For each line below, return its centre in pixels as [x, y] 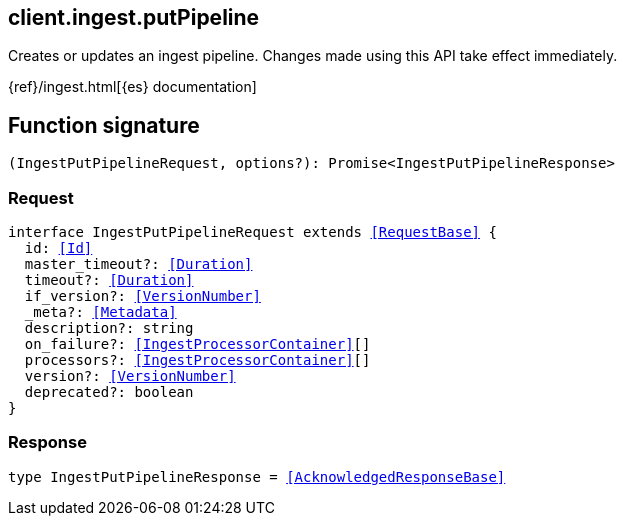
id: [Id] [58, 248]
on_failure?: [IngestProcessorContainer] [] [197, 344]
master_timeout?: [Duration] [138, 264]
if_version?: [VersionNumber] [142, 296]
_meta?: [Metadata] [100, 312]
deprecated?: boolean [109, 392]
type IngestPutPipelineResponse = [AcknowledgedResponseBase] [257, 476]
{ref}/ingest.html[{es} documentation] [132, 87]
